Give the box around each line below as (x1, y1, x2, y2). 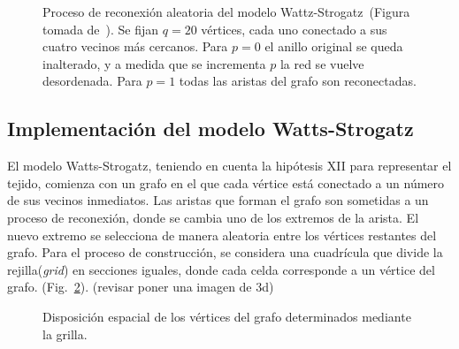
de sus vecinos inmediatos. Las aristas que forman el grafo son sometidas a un (7, 191, 429, 209)
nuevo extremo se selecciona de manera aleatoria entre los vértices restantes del (7, 225, 437, 244)
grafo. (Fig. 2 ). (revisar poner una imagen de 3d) (7, 277, 274, 296)
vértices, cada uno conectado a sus (201, 19, 387, 38)
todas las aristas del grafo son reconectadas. (179, 72, 417, 90)
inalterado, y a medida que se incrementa (42, 54, 266, 72)
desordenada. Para (42, 72, 142, 90)
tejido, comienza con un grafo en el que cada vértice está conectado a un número (7, 173, 445, 192)
